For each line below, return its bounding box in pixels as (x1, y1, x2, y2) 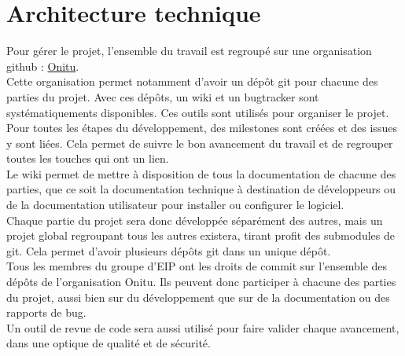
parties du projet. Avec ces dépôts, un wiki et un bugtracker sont (6, 88, 319, 105)
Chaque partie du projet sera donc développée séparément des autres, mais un (6, 211, 383, 228)
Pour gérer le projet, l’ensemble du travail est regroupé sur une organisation (6, 42, 372, 59)
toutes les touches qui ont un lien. (6, 150, 169, 167)
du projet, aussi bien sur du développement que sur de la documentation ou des (6, 288, 390, 305)
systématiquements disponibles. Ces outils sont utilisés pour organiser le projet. (6, 104, 389, 120)
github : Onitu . (6, 57, 79, 74)
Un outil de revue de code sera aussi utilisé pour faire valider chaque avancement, (6, 319, 399, 336)
